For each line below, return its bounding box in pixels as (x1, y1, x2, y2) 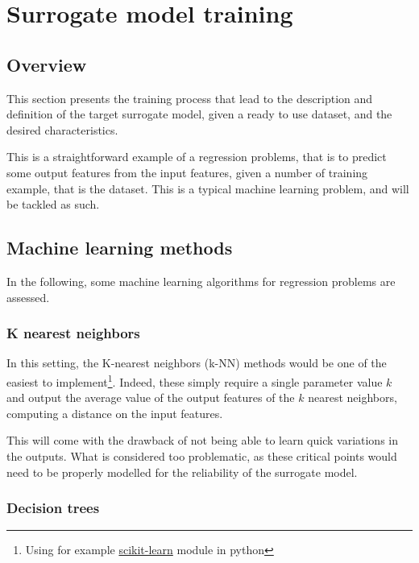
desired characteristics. (6, 121, 118, 138)
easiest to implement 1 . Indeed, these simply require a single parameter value (6, 371, 383, 390)
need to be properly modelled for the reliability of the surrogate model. (6, 463, 358, 480)
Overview (6, 52, 87, 77)
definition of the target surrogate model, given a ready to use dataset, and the (6, 106, 392, 122)
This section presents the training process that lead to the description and (6, 89, 373, 106)
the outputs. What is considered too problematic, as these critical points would (6, 447, 397, 464)
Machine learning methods (6, 235, 233, 260)
